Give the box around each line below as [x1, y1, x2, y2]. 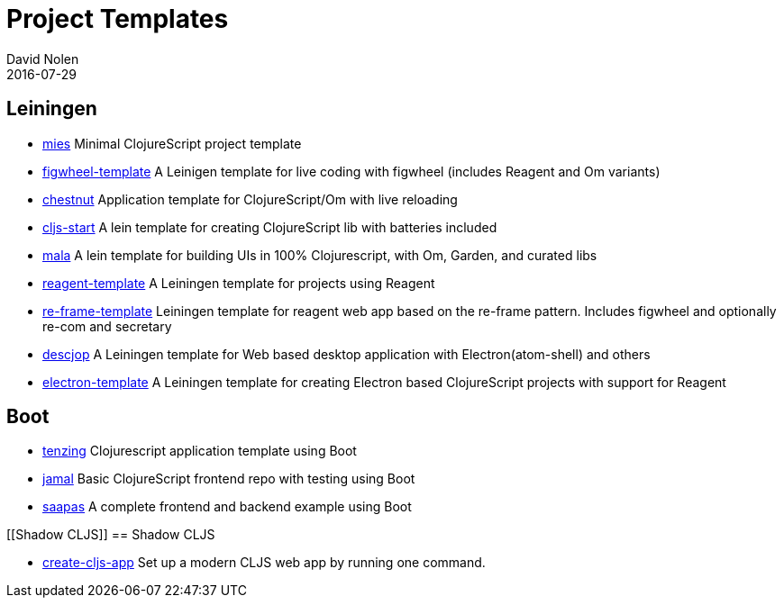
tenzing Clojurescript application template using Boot [42, 443, 357, 459]
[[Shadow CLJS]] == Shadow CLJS [6, 527, 215, 543]
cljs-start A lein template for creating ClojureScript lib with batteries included [42, 219, 497, 235]
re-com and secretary [42, 318, 172, 334]
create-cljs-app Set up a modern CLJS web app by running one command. [42, 555, 486, 571]
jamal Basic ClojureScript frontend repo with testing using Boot [42, 471, 415, 487]
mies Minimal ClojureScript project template [42, 135, 302, 151]
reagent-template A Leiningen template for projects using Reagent [42, 275, 435, 291]
